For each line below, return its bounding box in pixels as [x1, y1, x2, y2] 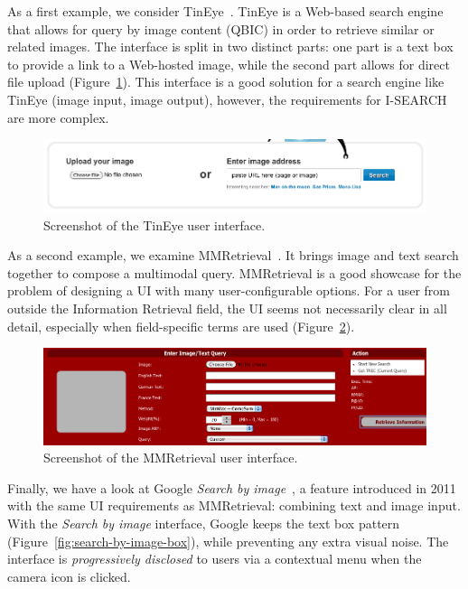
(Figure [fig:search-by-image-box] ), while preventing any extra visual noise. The [7, 531, 449, 550]
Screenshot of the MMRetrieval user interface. [43, 448, 298, 467]
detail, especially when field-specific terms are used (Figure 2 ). [7, 316, 355, 335]
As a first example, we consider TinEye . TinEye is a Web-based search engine [7, 2, 444, 20]
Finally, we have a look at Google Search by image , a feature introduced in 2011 [7, 478, 456, 497]
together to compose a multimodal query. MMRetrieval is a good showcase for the [7, 263, 462, 282]
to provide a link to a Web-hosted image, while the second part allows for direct [7, 54, 450, 73]
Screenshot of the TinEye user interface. [43, 215, 266, 234]
